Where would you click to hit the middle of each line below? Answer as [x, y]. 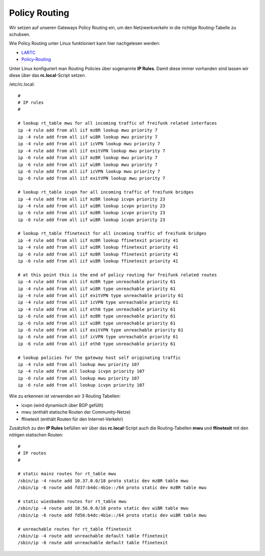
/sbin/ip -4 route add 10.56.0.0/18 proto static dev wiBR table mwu [103, 508]
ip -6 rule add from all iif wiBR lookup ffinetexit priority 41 [98, 261]
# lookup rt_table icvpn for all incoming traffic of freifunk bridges [106, 192]
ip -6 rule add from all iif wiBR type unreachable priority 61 [97, 323]
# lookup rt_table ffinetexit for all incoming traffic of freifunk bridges [112, 233]
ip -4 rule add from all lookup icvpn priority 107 [81, 371]
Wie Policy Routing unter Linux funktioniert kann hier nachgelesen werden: [85, 43]
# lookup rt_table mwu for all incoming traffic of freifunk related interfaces [118, 123]
